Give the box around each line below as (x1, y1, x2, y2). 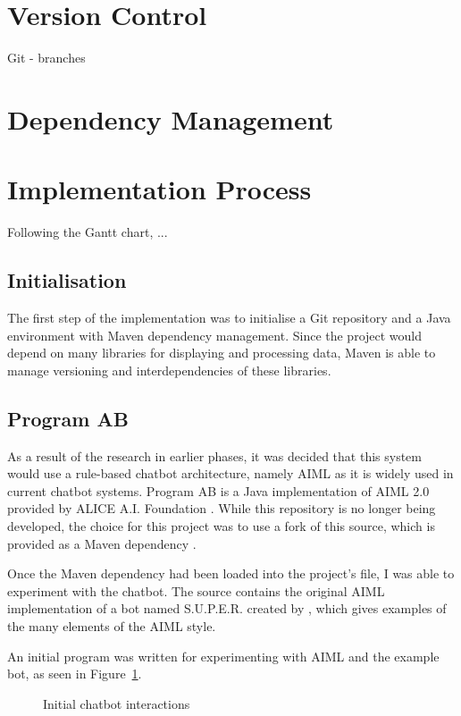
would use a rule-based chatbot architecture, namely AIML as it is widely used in (7, 464, 454, 483)
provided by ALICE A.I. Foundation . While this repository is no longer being (7, 499, 436, 518)
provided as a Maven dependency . (7, 534, 197, 552)
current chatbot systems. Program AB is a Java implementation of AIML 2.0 (7, 481, 430, 500)
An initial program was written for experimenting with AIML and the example (7, 646, 440, 665)
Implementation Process (7, 171, 312, 207)
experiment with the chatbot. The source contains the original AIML (7, 581, 385, 600)
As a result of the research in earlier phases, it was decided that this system (7, 446, 422, 465)
